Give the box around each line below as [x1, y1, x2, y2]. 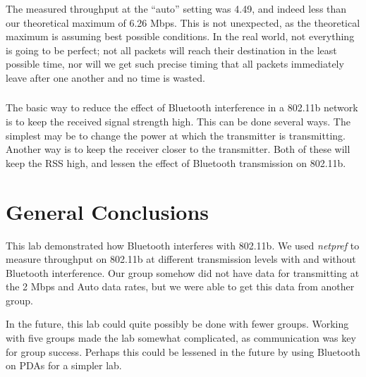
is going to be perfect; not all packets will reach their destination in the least [6, 42, 337, 57]
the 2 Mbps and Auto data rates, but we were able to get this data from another [6, 279, 355, 294]
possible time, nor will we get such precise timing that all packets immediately [6, 56, 344, 71]
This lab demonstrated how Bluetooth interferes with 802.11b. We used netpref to [6, 237, 360, 252]
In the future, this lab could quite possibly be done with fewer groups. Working [6, 316, 349, 331]
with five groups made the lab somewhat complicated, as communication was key [6, 330, 356, 345]
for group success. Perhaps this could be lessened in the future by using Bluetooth [6, 344, 360, 359]
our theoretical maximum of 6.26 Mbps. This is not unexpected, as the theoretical [6, 15, 360, 30]
